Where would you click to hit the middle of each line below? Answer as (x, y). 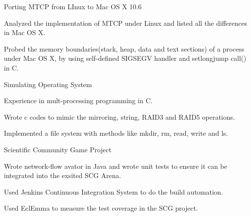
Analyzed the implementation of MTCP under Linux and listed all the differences (125, 23)
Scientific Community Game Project (58, 149)
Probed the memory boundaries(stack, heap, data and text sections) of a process (124, 48)
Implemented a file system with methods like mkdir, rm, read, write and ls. (116, 133)
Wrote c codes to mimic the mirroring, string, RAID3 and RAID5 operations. (119, 117)
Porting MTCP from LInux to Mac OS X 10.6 (73, 6)
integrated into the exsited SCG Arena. (63, 175)
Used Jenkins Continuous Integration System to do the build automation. (114, 191)
